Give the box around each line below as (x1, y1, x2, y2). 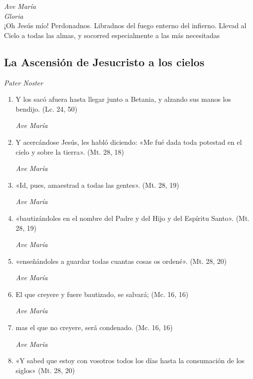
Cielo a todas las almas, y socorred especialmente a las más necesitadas (4, 30, 220, 40)
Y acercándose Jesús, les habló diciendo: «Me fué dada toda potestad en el (15, 136, 242, 147)
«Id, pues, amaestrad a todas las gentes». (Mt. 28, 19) (15, 179, 179, 190)
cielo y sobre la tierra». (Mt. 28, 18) (15, 146, 124, 157)
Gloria (4, 10, 23, 21)
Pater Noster (4, 77, 43, 87)
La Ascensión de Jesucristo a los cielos (4, 54, 205, 69)
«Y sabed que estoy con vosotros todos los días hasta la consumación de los (15, 355, 245, 366)
